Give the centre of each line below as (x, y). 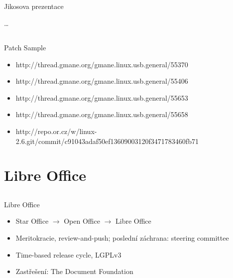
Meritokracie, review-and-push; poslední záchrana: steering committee (122, 238)
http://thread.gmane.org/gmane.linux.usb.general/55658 (102, 114)
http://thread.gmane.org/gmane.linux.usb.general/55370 (102, 64)
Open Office (82, 221)
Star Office (32, 221)
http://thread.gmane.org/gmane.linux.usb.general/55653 (102, 97)
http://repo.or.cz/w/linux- (56, 131)
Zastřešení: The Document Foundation (74, 271)
